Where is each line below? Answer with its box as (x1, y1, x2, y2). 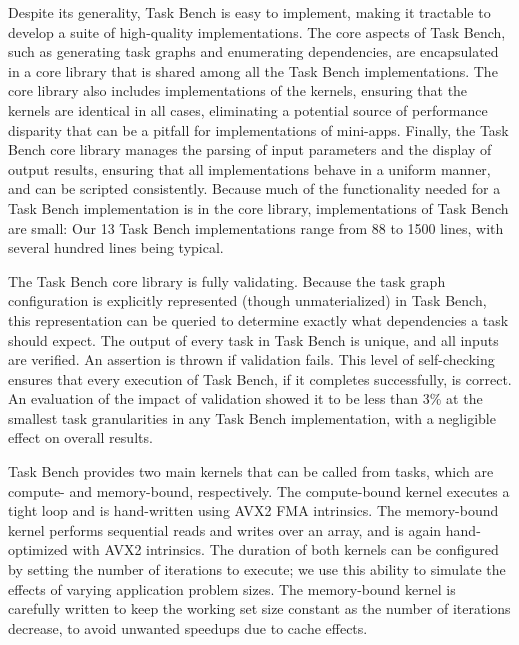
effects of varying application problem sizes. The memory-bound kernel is (8, 578, 456, 599)
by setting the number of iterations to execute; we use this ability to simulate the (8, 559, 506, 580)
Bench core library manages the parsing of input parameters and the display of (8, 139, 492, 160)
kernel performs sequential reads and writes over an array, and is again (8, 519, 442, 540)
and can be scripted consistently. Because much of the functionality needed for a (8, 178, 501, 199)
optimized (8, 539, 68, 560)
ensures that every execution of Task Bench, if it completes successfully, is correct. (8, 368, 512, 389)
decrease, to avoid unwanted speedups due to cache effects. (8, 617, 368, 638)
